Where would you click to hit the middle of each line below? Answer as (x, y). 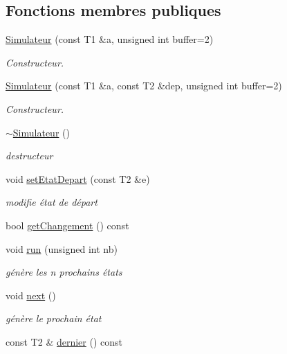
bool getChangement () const (67, 225)
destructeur (29, 156)
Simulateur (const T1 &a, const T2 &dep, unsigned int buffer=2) (144, 86)
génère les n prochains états (64, 272)
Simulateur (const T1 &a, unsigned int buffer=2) (110, 39)
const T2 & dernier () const (64, 341)
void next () (31, 295)
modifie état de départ (52, 202)
